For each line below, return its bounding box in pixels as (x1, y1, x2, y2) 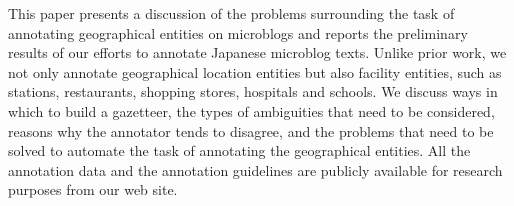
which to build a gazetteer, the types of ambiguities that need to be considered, (8, 100, 495, 121)
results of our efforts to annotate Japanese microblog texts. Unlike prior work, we (8, 42, 507, 63)
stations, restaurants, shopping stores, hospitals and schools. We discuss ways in (8, 81, 498, 102)
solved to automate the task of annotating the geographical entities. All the (8, 140, 471, 161)
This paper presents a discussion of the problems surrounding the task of (8, 3, 455, 23)
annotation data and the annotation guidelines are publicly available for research (8, 159, 503, 180)
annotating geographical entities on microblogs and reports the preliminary (8, 22, 468, 43)
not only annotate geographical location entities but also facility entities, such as (8, 61, 502, 82)
